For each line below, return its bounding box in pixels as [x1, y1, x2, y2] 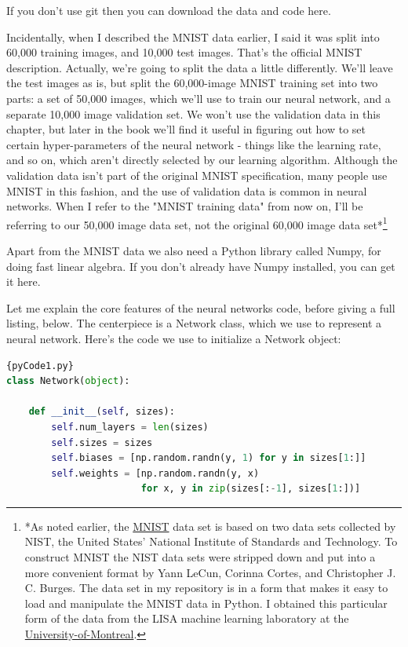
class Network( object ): [6, 375, 130, 387]
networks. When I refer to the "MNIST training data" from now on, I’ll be [6, 198, 363, 214]
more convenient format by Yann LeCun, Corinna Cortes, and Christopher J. [24, 564, 396, 580]
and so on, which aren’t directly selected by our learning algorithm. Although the [6, 152, 398, 168]
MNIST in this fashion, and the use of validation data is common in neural [6, 182, 367, 199]
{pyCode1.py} [6, 360, 74, 371]
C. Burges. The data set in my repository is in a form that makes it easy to [24, 579, 388, 596]
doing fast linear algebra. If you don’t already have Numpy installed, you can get [6, 258, 395, 274]
